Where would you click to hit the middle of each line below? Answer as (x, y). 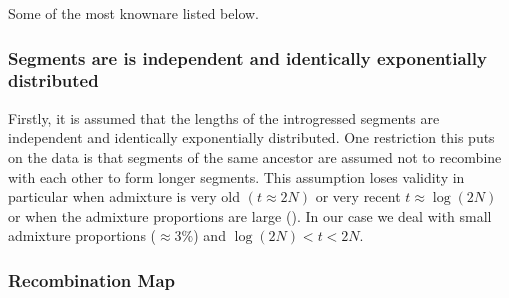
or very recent (358, 196)
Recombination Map (92, 279)
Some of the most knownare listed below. (134, 13)
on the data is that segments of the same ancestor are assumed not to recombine (255, 156)
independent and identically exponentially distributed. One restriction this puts (251, 137)
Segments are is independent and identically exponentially (247, 57)
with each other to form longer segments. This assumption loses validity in (236, 176)
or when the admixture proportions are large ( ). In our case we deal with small (250, 215)
